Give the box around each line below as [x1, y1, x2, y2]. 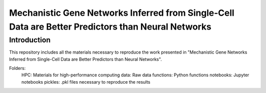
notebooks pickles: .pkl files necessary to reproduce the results [21, 79, 150, 85]
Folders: [9, 65, 26, 71]
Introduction [9, 35, 51, 44]
